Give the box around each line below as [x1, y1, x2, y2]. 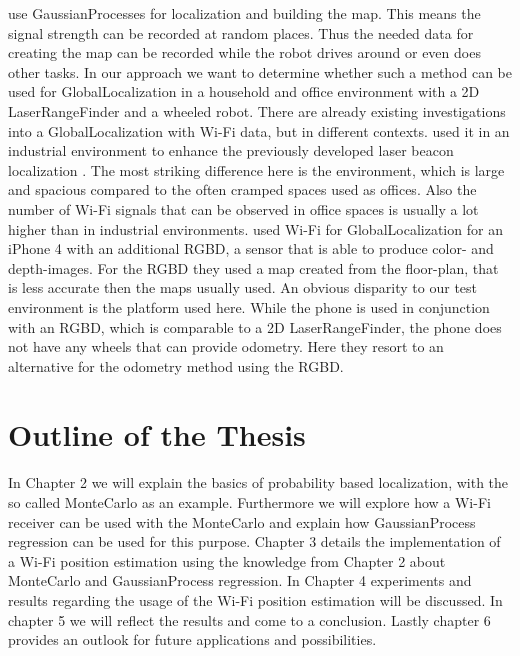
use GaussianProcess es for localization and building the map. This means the [8, 3, 481, 23]
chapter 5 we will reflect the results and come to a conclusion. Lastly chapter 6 [8, 609, 491, 630]
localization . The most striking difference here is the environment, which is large [8, 159, 505, 180]
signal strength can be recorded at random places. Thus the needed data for [8, 22, 474, 43]
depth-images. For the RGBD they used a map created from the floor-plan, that [8, 257, 499, 278]
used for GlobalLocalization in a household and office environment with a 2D [8, 81, 480, 102]
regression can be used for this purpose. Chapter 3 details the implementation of [8, 531, 501, 552]
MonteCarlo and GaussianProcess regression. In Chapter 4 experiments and [8, 570, 472, 591]
